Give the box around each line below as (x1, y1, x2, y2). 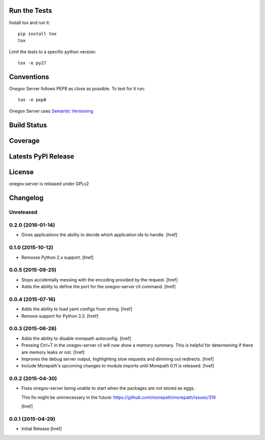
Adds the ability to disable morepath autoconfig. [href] (21, 335, 132, 341)
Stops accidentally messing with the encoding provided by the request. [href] (21, 276, 178, 282)
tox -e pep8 (18, 97, 47, 103)
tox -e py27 (18, 60, 47, 66)
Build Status (9, 121, 47, 129)
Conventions (9, 73, 50, 81)
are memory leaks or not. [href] (21, 349, 85, 355)
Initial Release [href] (21, 426, 62, 432)
